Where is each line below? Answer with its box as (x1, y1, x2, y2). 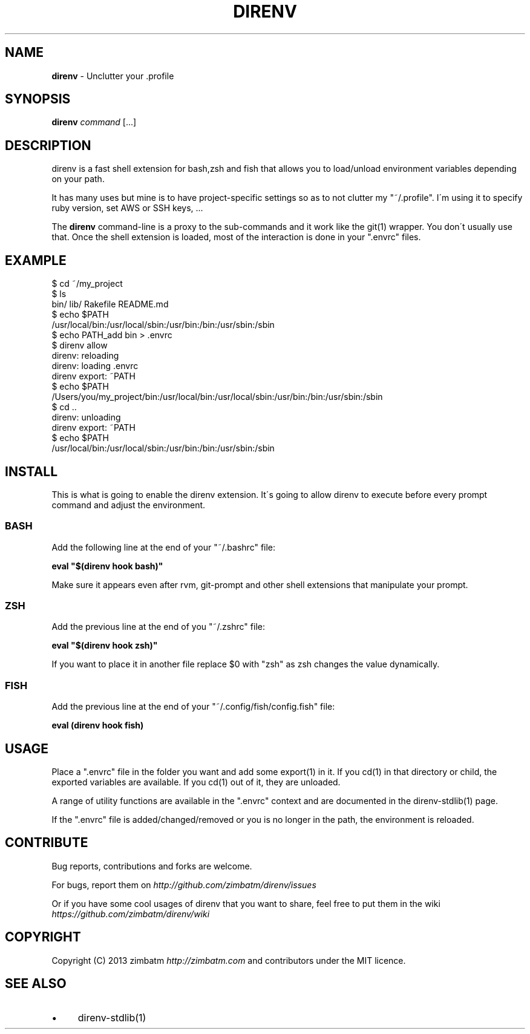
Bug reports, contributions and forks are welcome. (51, 860, 252, 871)
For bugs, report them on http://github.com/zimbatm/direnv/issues (51, 879, 316, 890)
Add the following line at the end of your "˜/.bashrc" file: (51, 542, 276, 552)
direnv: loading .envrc (51, 361, 139, 371)
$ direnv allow (51, 340, 108, 351)
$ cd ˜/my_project (51, 278, 123, 289)
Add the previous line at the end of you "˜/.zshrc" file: (51, 621, 265, 632)
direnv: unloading (51, 412, 121, 423)
